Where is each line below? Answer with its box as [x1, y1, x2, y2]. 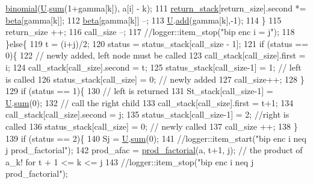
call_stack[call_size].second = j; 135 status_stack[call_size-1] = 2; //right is [5, 108, 290, 121]
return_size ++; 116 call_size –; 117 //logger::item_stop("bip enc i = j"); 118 [5, 25, 295, 38]
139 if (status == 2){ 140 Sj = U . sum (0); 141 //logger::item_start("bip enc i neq [5, 132, 306, 144]
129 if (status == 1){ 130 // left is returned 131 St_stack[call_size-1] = [5, 84, 273, 97]
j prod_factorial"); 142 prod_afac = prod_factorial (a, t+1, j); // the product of [5, 144, 303, 156]
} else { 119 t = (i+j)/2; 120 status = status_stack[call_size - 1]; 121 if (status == [5, 37, 309, 49]
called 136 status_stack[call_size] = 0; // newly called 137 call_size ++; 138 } [5, 119, 298, 132]
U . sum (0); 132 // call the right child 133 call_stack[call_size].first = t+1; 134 [5, 96, 294, 109]
